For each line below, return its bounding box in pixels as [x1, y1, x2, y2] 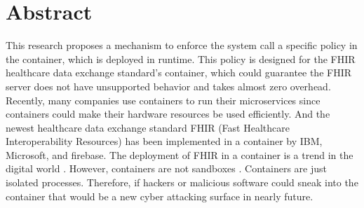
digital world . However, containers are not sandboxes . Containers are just [6, 161, 327, 176]
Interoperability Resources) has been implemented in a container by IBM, [6, 134, 323, 148]
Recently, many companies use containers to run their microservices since [6, 92, 321, 107]
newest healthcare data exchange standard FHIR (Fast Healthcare [6, 120, 290, 134]
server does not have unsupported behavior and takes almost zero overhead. [6, 78, 331, 93]
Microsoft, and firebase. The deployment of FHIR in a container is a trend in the [6, 147, 353, 162]
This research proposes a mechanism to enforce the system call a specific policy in [6, 38, 358, 53]
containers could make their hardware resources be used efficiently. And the [6, 106, 330, 121]
